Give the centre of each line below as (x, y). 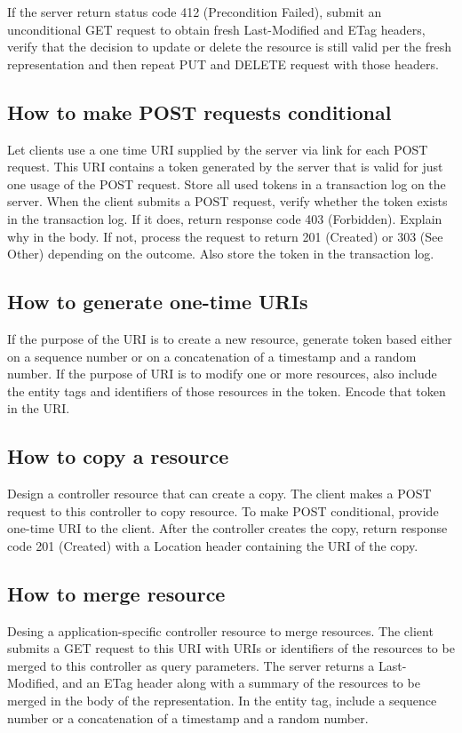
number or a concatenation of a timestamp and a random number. (188, 717)
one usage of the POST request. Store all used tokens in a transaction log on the (227, 183)
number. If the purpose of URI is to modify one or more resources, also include (222, 374)
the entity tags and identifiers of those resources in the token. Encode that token (227, 390)
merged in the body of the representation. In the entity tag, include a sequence (222, 701)
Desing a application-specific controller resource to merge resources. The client (220, 630)
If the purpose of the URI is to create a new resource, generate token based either (230, 338)
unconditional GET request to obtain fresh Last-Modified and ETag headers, (216, 29)
